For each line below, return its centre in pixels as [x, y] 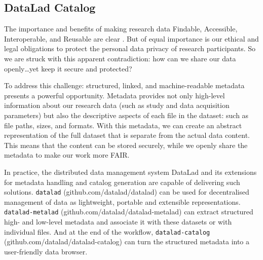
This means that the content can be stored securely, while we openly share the [126, 145]
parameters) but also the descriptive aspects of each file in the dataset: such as [126, 115]
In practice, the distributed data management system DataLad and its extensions [130, 172]
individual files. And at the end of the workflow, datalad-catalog [107, 231]
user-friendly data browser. [46, 251]
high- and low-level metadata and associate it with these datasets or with [118, 222]
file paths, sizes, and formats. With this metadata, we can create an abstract [123, 125]
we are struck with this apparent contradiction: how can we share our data [120, 58]
